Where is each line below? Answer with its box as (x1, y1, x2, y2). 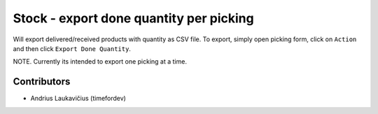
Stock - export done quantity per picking (13, 10, 255, 26)
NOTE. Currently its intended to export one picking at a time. (13, 57, 187, 66)
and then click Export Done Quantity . (13, 44, 131, 52)
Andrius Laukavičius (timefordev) (30, 94, 126, 103)
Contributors (13, 76, 71, 87)
